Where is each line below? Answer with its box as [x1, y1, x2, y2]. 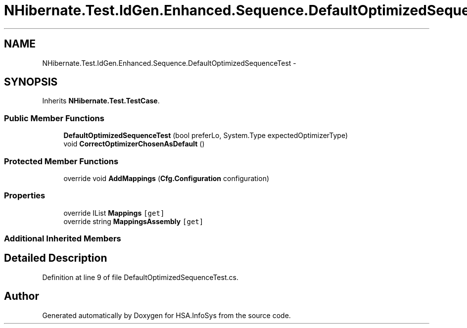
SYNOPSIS [4, 76, 58, 89]
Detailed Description [4, 252, 107, 265]
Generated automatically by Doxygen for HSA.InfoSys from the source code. [42, 311, 291, 320]
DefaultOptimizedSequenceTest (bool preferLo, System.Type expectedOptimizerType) [63, 131, 348, 140]
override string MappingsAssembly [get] [63, 217, 204, 226]
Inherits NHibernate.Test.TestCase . [42, 96, 160, 105]
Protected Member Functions [4, 156, 119, 166]
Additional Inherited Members [4, 234, 121, 244]
